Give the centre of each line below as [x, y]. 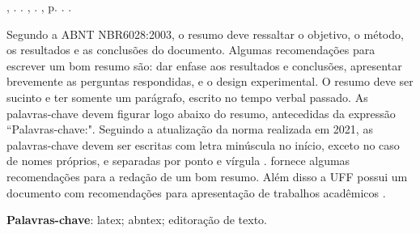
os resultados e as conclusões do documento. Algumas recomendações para [191, 50]
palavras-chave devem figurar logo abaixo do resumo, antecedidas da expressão [201, 113]
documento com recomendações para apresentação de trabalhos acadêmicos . [196, 192]
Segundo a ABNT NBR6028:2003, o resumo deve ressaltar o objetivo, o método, [205, 34]
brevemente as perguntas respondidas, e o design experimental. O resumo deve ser [210, 81]
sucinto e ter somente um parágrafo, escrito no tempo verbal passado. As [187, 97]
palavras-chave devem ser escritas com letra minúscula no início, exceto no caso [203, 144]
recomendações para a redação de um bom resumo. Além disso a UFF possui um [207, 176]
